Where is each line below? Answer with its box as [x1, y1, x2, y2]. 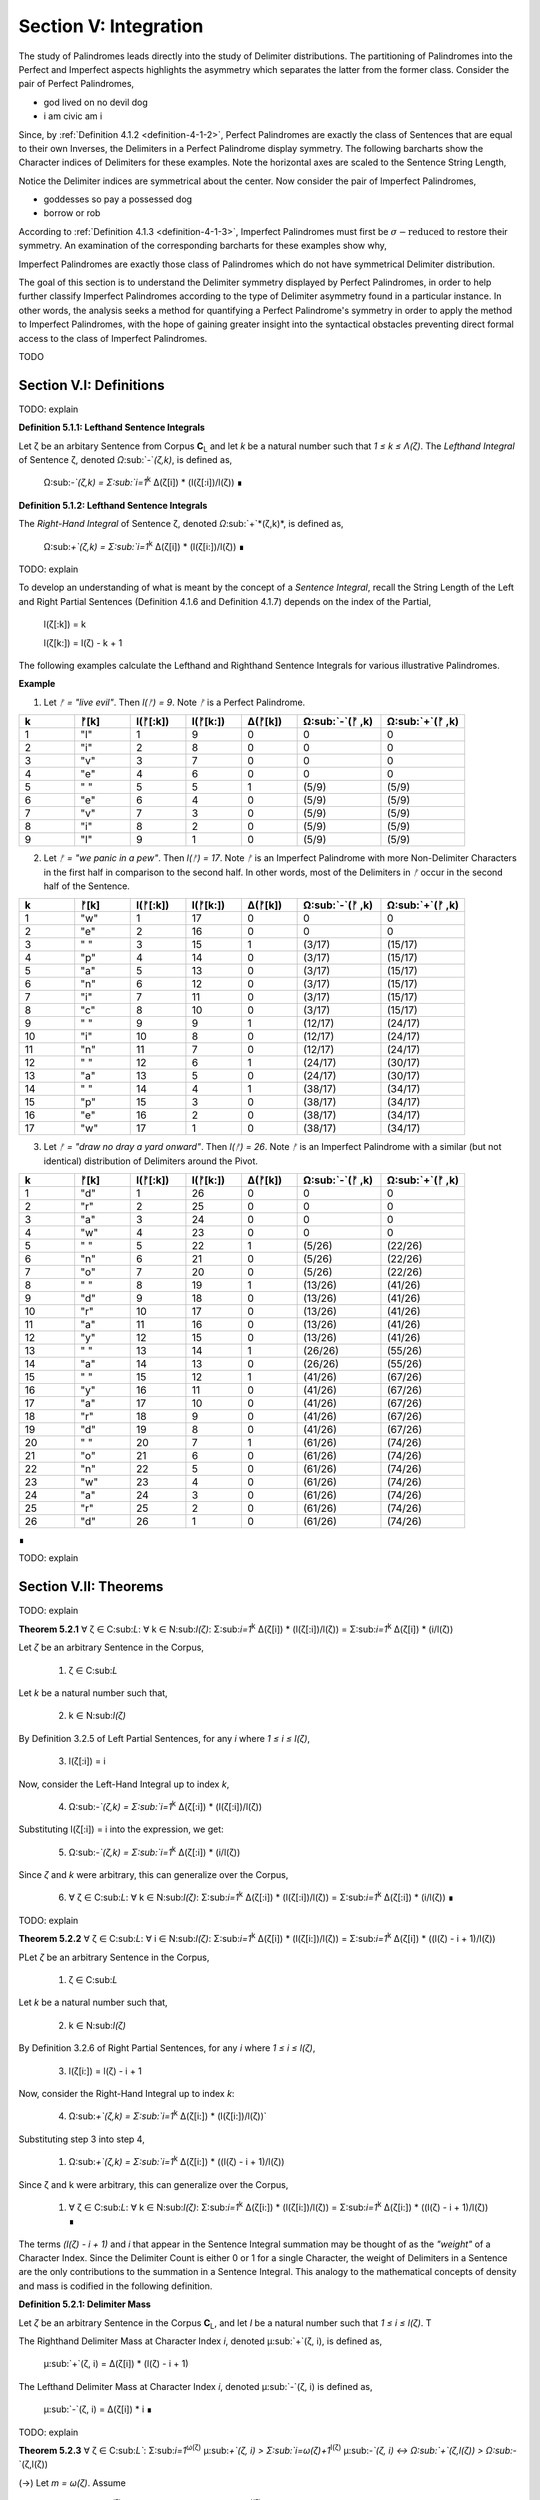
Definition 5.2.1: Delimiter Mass [18, 2298, 152, 2310]
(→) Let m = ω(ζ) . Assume [18, 2476, 127, 2489]
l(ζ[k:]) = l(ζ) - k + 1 [43, 636, 123, 649]
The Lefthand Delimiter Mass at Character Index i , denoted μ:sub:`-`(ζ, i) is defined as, [18, 2380, 373, 2392]
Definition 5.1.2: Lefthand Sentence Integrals [18, 499, 208, 511]
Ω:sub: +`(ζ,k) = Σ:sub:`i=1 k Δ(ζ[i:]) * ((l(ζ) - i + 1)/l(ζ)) [68, 2154, 285, 2168]
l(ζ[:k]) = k [43, 618, 87, 630]
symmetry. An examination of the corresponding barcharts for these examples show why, [18, 240, 387, 252]
